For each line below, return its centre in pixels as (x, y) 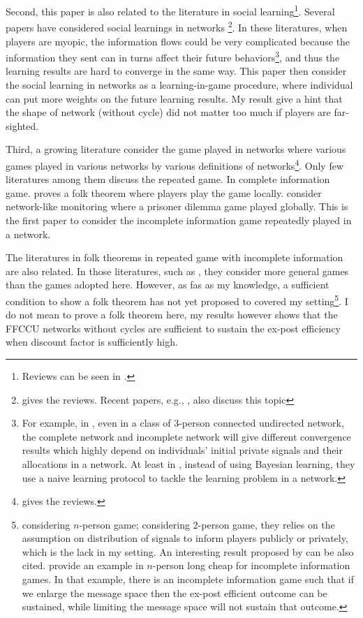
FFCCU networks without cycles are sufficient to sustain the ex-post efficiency (173, 328)
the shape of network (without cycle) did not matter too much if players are (168, 112)
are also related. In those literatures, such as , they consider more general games (177, 271)
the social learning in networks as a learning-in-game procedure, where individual (179, 84)
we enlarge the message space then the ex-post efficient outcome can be (175, 593)
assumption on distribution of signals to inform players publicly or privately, (185, 538)
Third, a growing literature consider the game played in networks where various (176, 149)
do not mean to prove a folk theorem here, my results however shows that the (172, 315)
